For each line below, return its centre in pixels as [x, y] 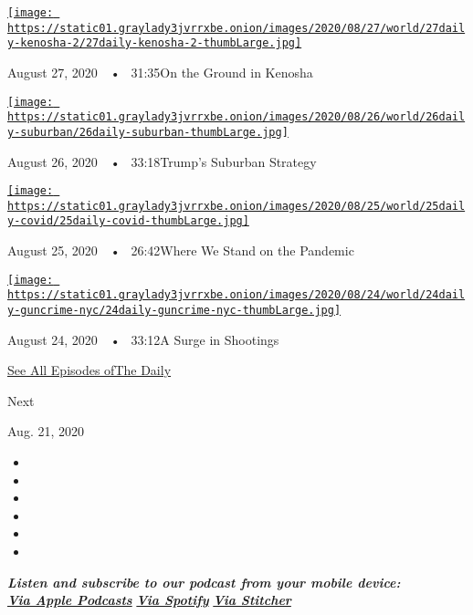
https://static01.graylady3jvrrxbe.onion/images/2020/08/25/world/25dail [236, 206]
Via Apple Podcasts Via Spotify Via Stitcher [149, 600]
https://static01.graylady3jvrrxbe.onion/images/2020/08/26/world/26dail [236, 117]
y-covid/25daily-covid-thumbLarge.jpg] [128, 221]
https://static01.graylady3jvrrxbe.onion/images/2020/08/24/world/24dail [236, 295]
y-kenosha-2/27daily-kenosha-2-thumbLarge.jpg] [155, 43]
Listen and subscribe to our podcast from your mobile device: [204, 582]
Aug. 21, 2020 [46, 431]
